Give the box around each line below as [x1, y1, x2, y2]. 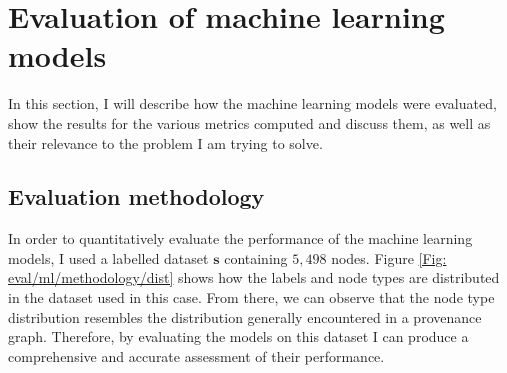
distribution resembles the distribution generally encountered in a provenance [8, 306, 482, 327]
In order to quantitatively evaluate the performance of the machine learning [8, 228, 473, 249]
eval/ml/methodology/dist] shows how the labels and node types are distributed [8, 267, 500, 288]
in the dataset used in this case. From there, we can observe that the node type [8, 287, 495, 308]
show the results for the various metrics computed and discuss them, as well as [8, 112, 491, 133]
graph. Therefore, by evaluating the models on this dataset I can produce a [8, 326, 469, 347]
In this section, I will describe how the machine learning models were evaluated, [8, 93, 497, 114]
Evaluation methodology [8, 181, 265, 212]
